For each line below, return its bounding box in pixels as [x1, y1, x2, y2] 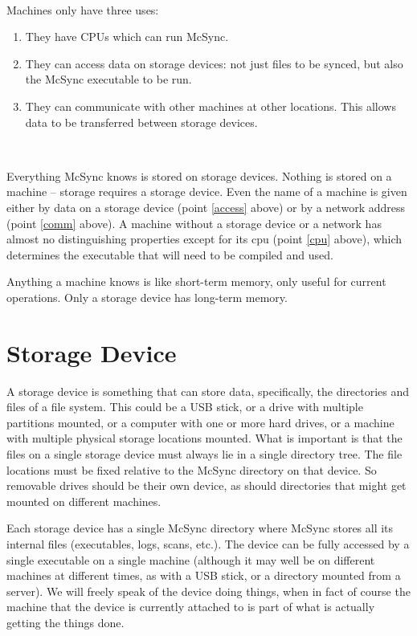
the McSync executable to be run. [25, 71, 192, 88]
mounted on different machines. [6, 492, 161, 509]
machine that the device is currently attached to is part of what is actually [6, 598, 375, 615]
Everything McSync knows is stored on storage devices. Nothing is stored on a [6, 167, 392, 184]
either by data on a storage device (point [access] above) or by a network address [6, 198, 405, 215]
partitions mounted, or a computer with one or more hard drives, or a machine [6, 414, 395, 430]
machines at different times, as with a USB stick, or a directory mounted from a [6, 567, 401, 584]
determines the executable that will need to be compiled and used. [6, 246, 333, 263]
